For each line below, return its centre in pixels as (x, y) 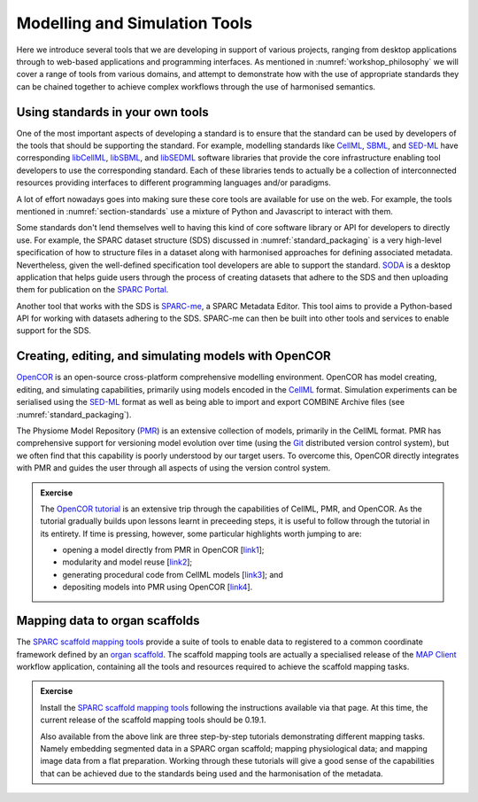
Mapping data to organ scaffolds (108, 621)
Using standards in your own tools (113, 112)
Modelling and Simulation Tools (135, 23)
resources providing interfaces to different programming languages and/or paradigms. (173, 183)
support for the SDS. (54, 331)
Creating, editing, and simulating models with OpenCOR (173, 356)
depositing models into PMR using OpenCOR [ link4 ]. (158, 587)
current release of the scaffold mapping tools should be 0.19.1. (153, 720)
